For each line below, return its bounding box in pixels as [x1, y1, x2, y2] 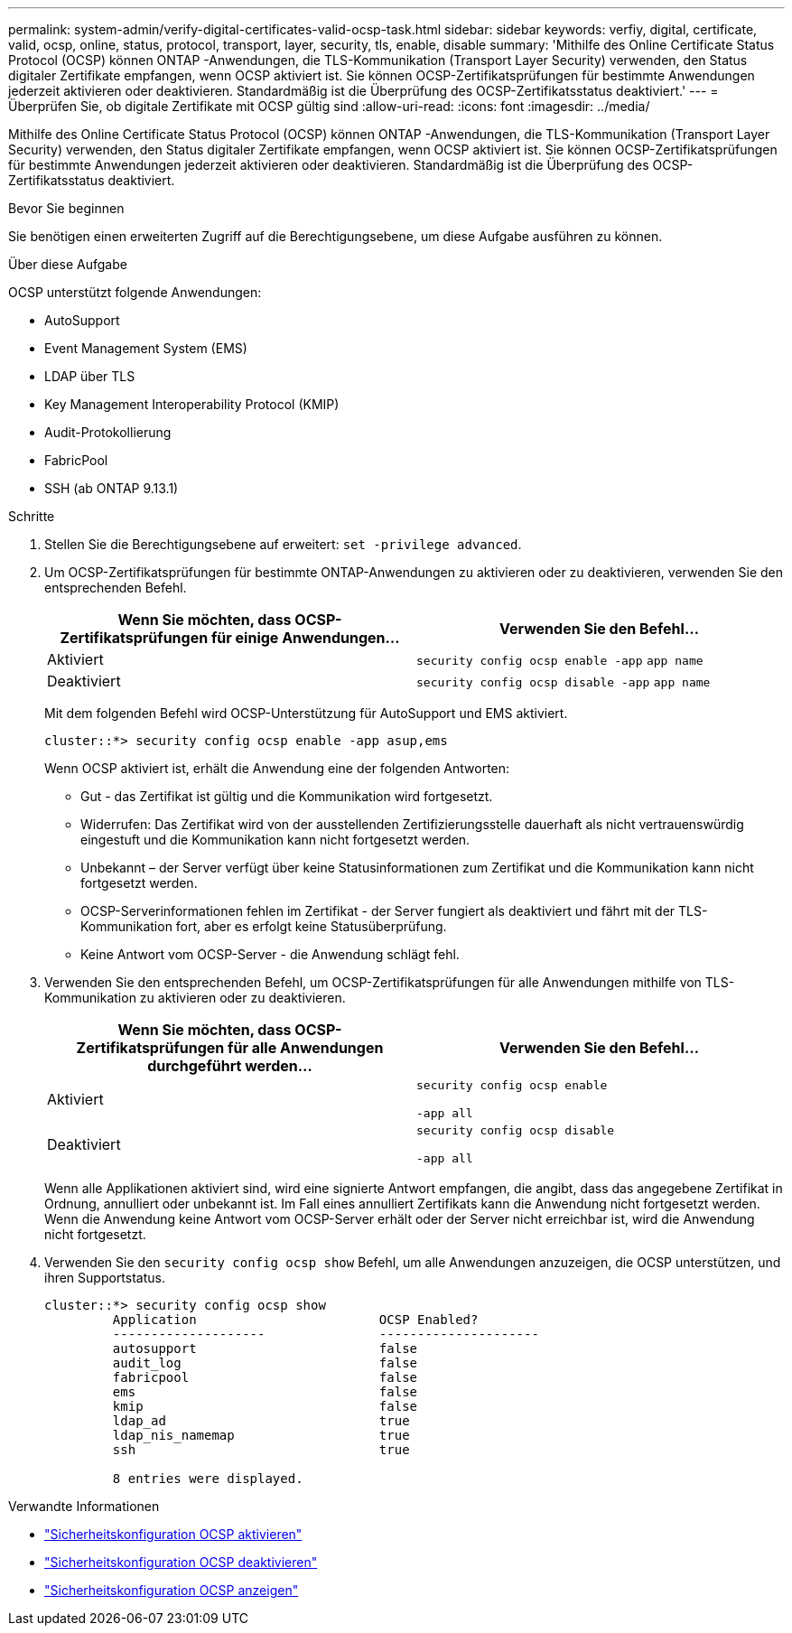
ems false [112, 1385, 418, 1399]
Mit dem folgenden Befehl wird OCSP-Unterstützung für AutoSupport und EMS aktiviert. [44, 705, 568, 721]
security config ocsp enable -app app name [416, 654, 703, 667]
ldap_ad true [112, 1414, 410, 1428]
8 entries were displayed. [112, 1471, 303, 1486]
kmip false [112, 1399, 418, 1414]
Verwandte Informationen [8, 1498, 160, 1514]
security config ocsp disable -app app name [416, 676, 711, 689]
